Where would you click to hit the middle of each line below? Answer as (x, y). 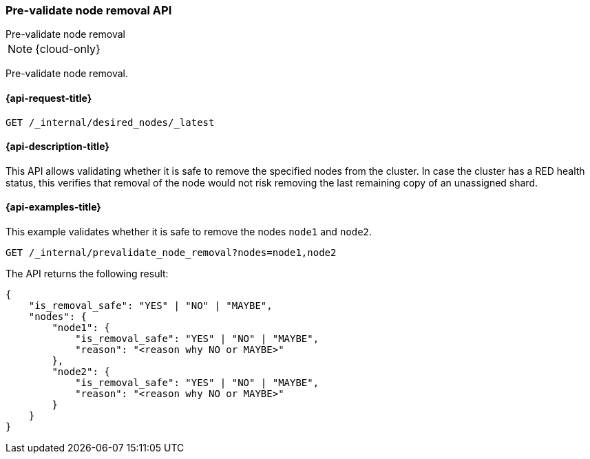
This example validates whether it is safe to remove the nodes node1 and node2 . (189, 232)
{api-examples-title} (53, 207)
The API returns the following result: (87, 274)
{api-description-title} (57, 147)
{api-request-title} (49, 98)
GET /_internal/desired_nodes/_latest (110, 122)
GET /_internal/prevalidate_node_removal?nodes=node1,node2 (171, 253)
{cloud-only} (68, 49)
